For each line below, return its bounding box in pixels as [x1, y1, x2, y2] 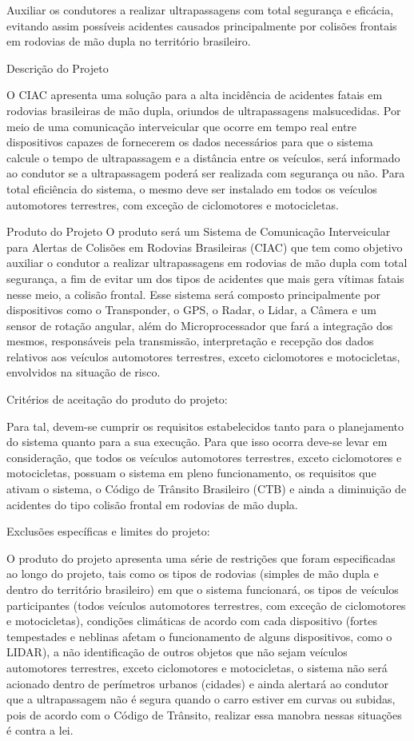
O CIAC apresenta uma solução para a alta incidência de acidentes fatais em [6, 86, 383, 103]
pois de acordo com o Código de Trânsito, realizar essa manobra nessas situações [6, 706, 402, 723]
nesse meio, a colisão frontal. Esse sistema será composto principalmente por [6, 285, 381, 302]
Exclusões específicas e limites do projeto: [6, 523, 210, 540]
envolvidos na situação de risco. [6, 364, 161, 380]
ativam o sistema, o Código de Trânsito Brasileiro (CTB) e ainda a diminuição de [6, 480, 407, 497]
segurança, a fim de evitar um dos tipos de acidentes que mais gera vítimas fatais [6, 269, 404, 286]
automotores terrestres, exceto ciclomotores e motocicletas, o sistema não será [6, 659, 388, 675]
